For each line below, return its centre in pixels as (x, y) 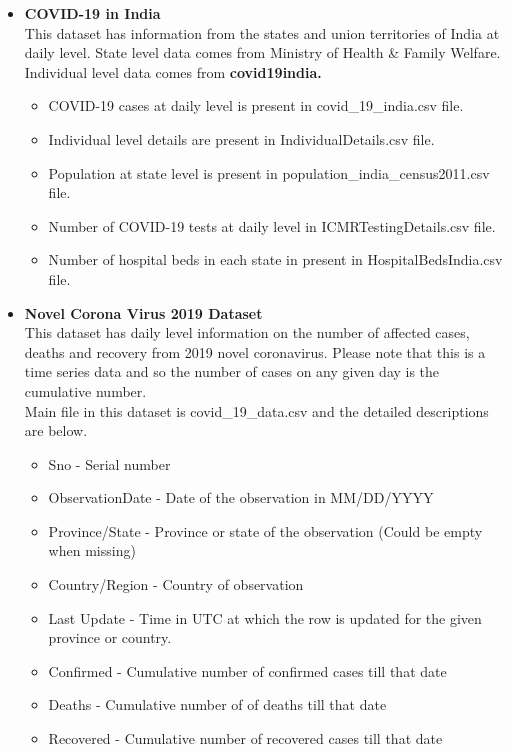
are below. (56, 430)
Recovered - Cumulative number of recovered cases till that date (245, 738)
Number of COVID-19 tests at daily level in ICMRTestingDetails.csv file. (272, 225)
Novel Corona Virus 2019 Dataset (143, 312)
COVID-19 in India (92, 13)
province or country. (110, 637)
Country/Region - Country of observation (176, 584)
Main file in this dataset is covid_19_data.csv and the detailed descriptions (256, 410)
